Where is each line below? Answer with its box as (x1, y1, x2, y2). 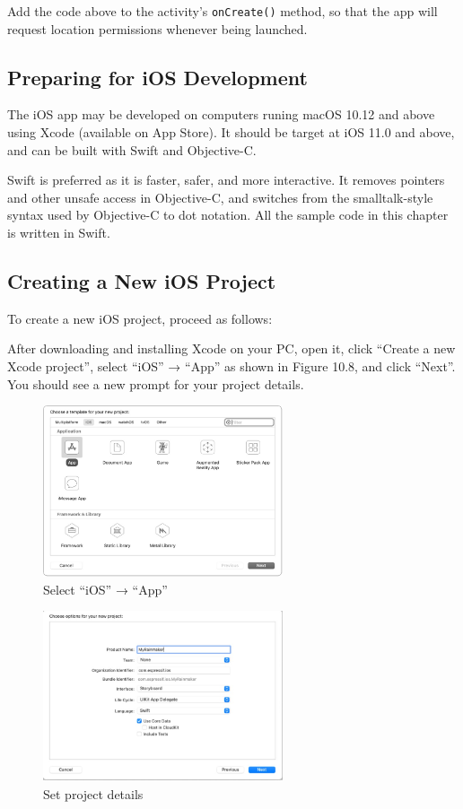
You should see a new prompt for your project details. (7, 374, 304, 393)
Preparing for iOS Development (7, 63, 308, 91)
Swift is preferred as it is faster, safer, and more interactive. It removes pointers (7, 170, 445, 189)
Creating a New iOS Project (7, 267, 276, 294)
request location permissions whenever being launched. (7, 19, 308, 38)
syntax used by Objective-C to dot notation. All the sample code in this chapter (7, 205, 449, 224)
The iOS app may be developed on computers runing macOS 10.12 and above (7, 105, 435, 124)
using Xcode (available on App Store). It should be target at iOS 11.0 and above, (7, 123, 455, 142)
